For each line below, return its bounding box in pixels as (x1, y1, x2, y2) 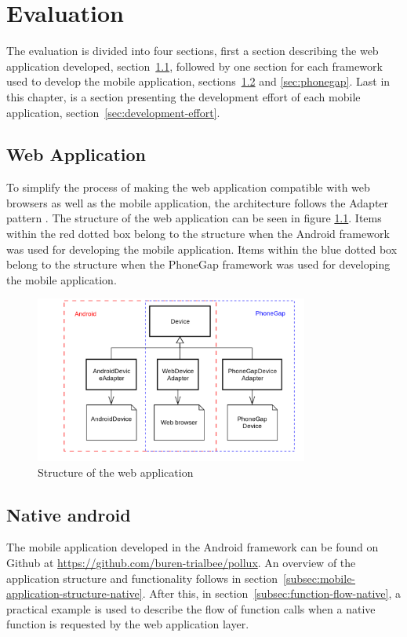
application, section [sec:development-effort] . (6, 104, 220, 120)
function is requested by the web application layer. (6, 616, 249, 632)
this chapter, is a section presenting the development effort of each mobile (6, 88, 361, 104)
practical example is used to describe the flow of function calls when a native (6, 600, 376, 617)
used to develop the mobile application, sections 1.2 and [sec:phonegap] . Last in (6, 73, 391, 90)
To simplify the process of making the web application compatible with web (6, 179, 370, 196)
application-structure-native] (6, 585, 143, 602)
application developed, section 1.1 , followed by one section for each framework (6, 57, 383, 74)
